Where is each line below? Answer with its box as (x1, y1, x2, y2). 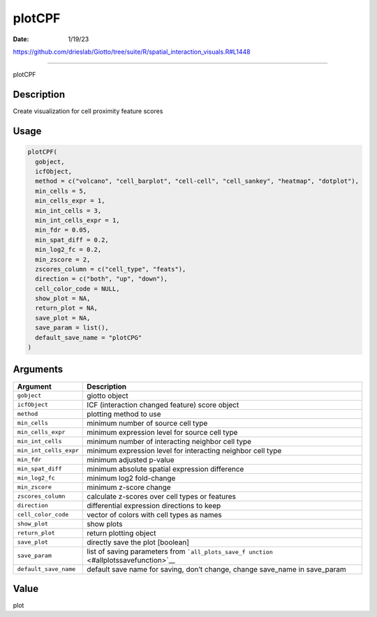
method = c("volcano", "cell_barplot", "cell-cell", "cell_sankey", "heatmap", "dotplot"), (35, 177, 360, 185)
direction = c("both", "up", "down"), (35, 275, 168, 283)
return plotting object (87, 528, 156, 537)
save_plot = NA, (35, 314, 91, 322)
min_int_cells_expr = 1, (35, 216, 120, 224)
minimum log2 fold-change (87, 473, 176, 483)
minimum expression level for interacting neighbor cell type (87, 445, 282, 455)
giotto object (87, 391, 128, 401)
